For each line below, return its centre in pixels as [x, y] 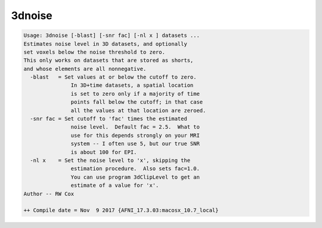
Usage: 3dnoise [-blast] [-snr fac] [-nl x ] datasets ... [112, 35]
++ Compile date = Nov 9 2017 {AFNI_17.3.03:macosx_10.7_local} [121, 210]
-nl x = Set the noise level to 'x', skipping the [110, 160]
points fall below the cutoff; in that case [137, 102]
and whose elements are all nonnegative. [85, 69]
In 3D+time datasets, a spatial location [132, 85]
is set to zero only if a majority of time [135, 93]
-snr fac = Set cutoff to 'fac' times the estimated [109, 119]
